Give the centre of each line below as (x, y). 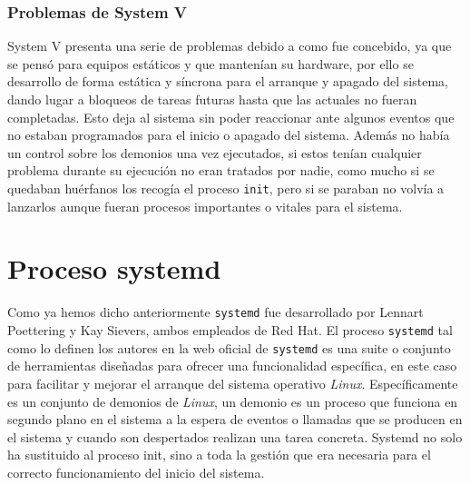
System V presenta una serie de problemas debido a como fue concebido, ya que (230, 46)
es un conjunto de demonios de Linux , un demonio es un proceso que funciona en (233, 401)
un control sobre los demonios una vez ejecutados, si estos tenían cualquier (215, 152)
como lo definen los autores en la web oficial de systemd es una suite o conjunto (229, 347)
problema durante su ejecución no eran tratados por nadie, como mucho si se (221, 170)
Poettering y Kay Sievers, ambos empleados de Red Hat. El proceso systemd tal (230, 330)
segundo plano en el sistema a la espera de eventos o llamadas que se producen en (235, 419)
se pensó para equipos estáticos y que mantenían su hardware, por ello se (211, 63)
